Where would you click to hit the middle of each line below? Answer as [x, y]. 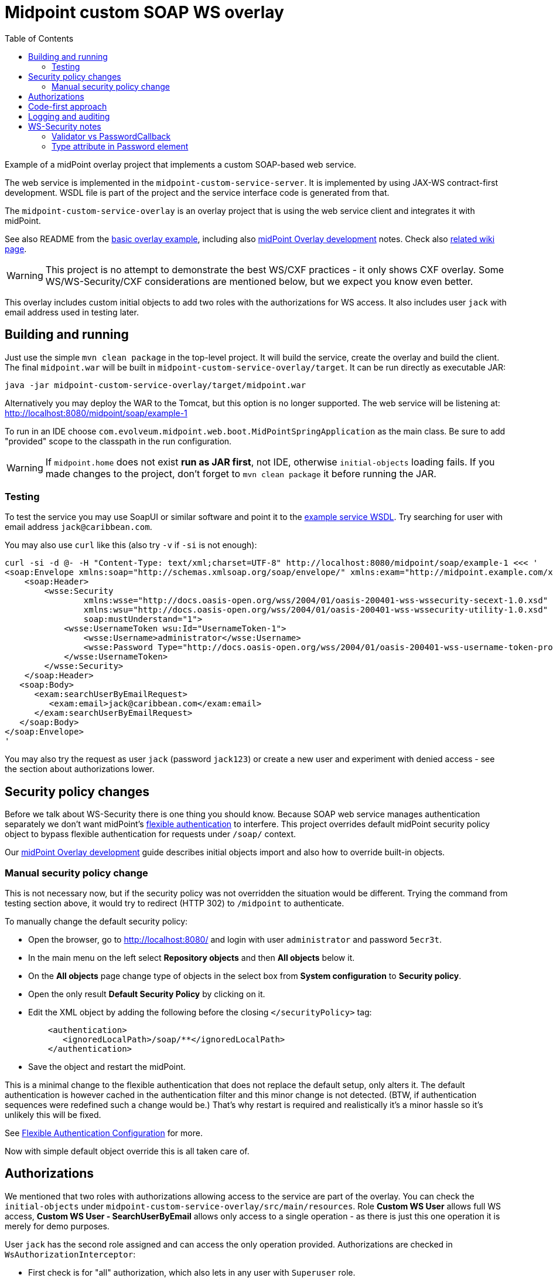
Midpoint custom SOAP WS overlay [144, 12]
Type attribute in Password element [120, 146]
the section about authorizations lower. [80, 769]
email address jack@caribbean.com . [78, 527]
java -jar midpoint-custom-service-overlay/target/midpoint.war [156, 385]
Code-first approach [68, 106]
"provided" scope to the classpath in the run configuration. [118, 441]
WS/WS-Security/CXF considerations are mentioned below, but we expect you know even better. [259, 281]
